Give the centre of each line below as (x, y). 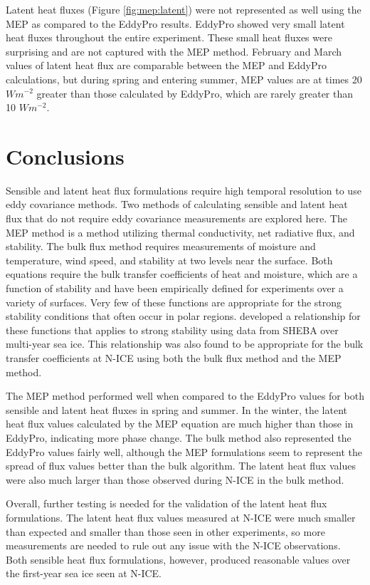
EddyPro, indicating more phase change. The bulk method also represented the (179, 437)
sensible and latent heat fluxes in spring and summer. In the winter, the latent (177, 409)
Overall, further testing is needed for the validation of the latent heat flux (166, 503)
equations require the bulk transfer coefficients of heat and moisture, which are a (182, 274)
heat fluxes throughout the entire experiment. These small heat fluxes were (169, 37)
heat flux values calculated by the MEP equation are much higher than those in (180, 424)
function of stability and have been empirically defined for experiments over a (175, 288)
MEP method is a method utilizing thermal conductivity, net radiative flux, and (180, 232)
